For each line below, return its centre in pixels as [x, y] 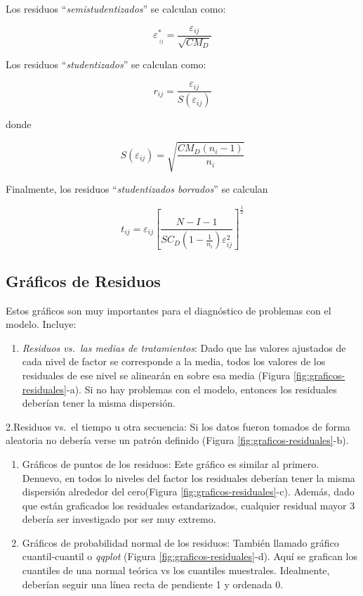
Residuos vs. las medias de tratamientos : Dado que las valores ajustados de [184, 347]
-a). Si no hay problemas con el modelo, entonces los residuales [202, 389]
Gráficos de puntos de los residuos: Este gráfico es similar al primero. [171, 463]
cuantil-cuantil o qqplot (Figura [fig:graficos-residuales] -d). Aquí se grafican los [190, 556]
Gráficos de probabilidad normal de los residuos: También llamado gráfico [180, 542]
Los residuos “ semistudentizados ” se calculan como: [116, 8]
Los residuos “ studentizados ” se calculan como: [106, 64]
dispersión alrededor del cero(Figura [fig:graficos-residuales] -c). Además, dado [188, 492]
